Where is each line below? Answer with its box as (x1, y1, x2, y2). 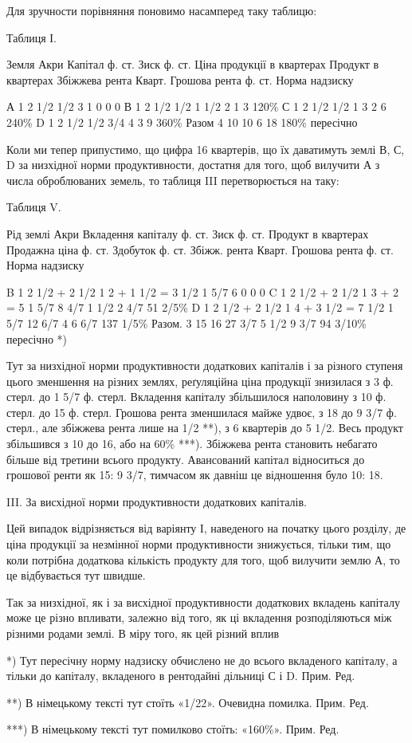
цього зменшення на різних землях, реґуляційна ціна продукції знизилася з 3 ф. (6, 372, 394, 389)
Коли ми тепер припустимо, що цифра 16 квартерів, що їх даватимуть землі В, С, (6, 140, 405, 157)
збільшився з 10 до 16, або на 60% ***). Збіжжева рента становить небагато (6, 435, 378, 452)
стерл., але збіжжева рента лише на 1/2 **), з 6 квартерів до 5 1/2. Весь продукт (6, 419, 403, 436)
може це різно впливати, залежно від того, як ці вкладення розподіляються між (6, 609, 392, 626)
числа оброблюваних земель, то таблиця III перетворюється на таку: (6, 171, 339, 188)
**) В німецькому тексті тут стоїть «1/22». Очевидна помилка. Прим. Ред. (6, 694, 369, 710)
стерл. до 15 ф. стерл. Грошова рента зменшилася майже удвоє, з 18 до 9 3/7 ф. (6, 403, 397, 420)
